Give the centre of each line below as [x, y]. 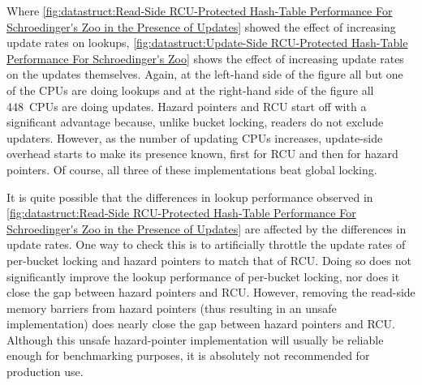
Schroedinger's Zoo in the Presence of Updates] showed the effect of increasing [201, 26]
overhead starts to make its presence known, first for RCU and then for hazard [202, 154]
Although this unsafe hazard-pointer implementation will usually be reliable [195, 339]
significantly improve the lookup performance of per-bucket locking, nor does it [203, 276]
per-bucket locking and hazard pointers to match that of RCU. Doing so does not [209, 260]
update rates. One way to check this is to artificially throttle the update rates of [206, 244]
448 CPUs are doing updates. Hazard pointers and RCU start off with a [187, 106]
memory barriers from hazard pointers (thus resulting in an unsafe [172, 308]
